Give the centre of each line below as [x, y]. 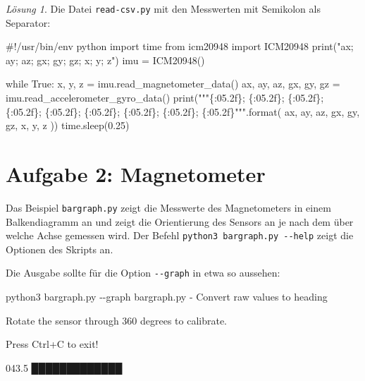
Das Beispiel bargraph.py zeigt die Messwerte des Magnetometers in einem [168, 207]
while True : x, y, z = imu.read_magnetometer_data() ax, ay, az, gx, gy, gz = [173, 84]
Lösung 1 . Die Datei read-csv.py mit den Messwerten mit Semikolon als [163, 8]
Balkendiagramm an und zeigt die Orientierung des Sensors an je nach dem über [180, 221]
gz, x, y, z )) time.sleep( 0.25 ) [68, 125]
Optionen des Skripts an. [60, 249]
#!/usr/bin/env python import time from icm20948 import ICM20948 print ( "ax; [180, 46]
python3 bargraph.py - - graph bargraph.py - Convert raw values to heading [167, 297]
